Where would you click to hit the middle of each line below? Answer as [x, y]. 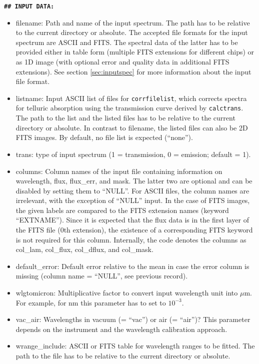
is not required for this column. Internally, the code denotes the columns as [131, 239]
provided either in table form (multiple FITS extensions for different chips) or [135, 52]
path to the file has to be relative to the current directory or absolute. [123, 355]
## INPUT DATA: [29, 6]
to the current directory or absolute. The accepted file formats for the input [132, 32]
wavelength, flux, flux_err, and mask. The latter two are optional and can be [134, 181]
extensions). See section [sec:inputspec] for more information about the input [133, 71]
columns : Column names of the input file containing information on [119, 171]
